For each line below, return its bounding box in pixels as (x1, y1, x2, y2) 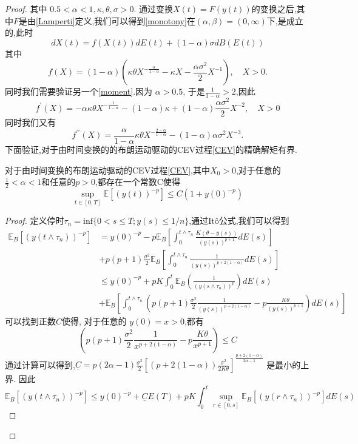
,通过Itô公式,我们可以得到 (189, 214, 289, 227)
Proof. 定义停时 (5, 214, 64, 227)
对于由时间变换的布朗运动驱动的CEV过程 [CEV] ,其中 (5, 163, 210, 176)
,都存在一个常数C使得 (95, 175, 180, 188)
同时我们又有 (5, 116, 56, 129)
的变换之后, (251, 2, 297, 15)
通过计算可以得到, (5, 358, 75, 371)
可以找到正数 (5, 314, 56, 327)
